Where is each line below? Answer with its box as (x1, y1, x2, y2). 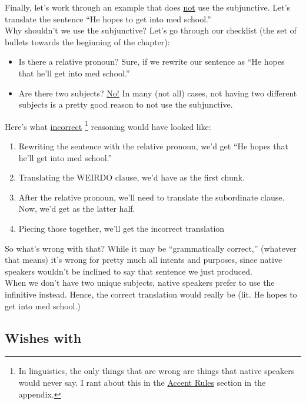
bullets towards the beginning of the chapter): (5, 35, 170, 48)
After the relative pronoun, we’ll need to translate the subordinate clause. (18, 191, 285, 203)
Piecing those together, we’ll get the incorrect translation (18, 222, 225, 234)
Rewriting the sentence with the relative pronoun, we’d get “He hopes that (18, 140, 288, 152)
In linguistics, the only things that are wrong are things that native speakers (18, 365, 295, 377)
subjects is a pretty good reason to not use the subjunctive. (18, 98, 233, 111)
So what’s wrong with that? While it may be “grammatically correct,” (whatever (5, 242, 297, 254)
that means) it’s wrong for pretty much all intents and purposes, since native (5, 253, 282, 266)
